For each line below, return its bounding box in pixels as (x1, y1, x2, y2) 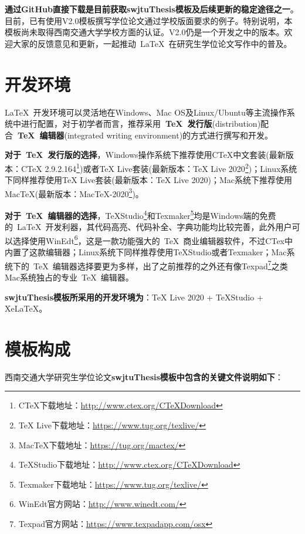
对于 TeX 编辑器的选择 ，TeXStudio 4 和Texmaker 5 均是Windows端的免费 (5, 207, 276, 221)
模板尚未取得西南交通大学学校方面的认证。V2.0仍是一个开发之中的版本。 (5, 26, 284, 38)
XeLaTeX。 (5, 302, 48, 315)
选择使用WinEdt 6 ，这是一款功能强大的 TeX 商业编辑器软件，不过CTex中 (12, 232, 293, 246)
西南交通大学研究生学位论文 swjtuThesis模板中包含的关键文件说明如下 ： (5, 370, 283, 383)
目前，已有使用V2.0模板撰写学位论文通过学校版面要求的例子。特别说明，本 (5, 14, 293, 26)
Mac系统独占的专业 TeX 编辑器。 (5, 271, 134, 283)
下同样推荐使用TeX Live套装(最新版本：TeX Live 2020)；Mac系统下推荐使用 (5, 174, 292, 186)
